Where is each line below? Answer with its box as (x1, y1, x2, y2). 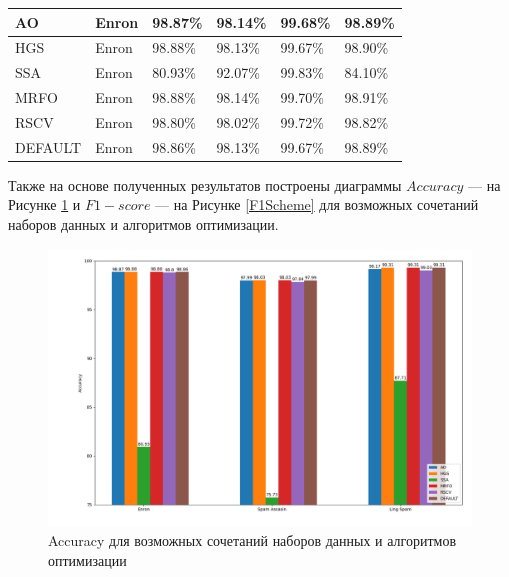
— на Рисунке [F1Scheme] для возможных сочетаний (155, 194, 479, 215)
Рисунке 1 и (8, 194, 81, 215)
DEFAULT (15, 136, 82, 157)
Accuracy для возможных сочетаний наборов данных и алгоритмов (48, 530, 457, 551)
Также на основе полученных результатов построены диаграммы (8, 174, 402, 195)
